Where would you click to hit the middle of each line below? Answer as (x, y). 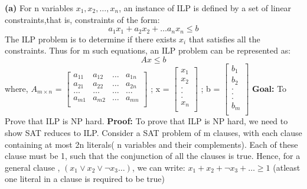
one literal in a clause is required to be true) (85, 179)
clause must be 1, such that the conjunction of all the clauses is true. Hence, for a (153, 156)
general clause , (32, 167)
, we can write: (159, 167)
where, (17, 88)
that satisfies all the (224, 39)
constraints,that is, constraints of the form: (82, 19)
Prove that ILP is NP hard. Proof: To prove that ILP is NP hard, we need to (146, 121)
